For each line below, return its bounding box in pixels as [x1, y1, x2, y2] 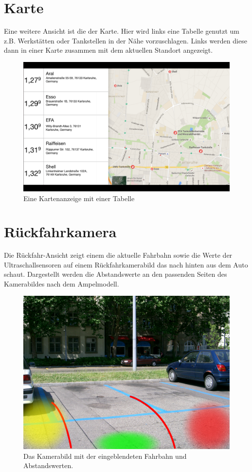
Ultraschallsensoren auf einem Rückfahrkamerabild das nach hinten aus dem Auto [4, 259, 248, 269]
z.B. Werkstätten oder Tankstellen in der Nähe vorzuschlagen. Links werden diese [4, 35, 247, 45]
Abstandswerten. [23, 460, 73, 471]
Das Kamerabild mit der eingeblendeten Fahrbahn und [23, 451, 187, 461]
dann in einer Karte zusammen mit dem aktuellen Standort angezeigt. [4, 45, 213, 55]
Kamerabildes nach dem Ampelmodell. [4, 279, 119, 288]
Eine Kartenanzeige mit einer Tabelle [23, 193, 135, 203]
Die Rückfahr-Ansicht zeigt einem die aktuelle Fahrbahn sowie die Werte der [4, 250, 233, 260]
